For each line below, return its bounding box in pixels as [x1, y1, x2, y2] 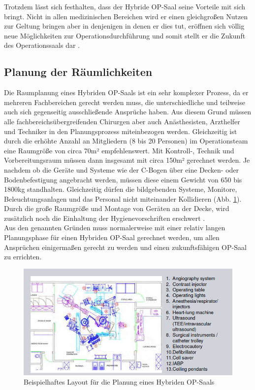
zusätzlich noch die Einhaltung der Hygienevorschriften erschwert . [4, 213, 205, 223]
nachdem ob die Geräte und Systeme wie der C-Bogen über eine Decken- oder [4, 164, 239, 175]
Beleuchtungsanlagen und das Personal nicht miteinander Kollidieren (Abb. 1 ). [4, 193, 242, 204]
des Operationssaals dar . [4, 40, 80, 50]
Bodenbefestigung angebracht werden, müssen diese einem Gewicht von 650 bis [4, 174, 242, 184]
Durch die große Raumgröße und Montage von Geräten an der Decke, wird [4, 203, 229, 213]
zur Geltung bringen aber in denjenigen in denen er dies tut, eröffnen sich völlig [4, 21, 245, 31]
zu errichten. [4, 251, 42, 262]
